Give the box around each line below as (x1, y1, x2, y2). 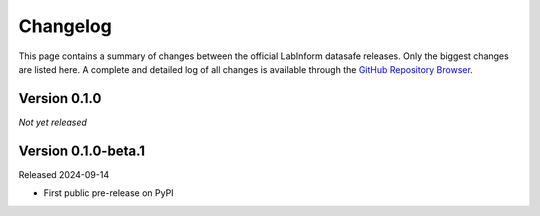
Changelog (18, 15, 112, 37)
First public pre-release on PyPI (43, 187, 174, 199)
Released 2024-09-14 (18, 168, 110, 180)
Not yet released (18, 116, 87, 128)
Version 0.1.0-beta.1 (18, 142, 145, 159)
